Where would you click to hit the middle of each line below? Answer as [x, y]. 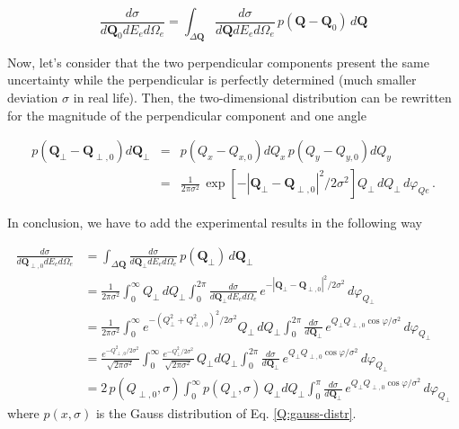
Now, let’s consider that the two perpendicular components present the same [218, 62]
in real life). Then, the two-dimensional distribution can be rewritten [262, 97]
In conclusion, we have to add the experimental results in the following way [215, 223]
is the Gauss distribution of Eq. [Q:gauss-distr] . [226, 413]
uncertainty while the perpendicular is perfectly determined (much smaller [212, 80]
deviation [33, 97]
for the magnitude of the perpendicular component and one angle [187, 115]
